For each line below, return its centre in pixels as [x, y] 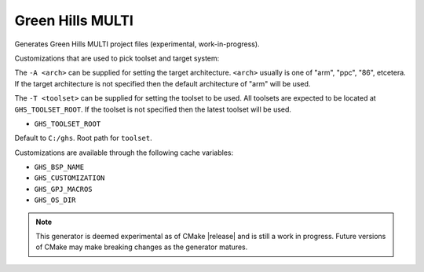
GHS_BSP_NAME [59, 167]
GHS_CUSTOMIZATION [69, 178]
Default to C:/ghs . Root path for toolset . [83, 138]
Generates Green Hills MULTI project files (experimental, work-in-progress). [137, 44]
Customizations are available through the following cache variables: [124, 153]
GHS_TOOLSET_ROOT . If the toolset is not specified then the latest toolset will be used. [153, 109]
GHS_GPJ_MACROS [64, 189]
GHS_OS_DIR [55, 200]
